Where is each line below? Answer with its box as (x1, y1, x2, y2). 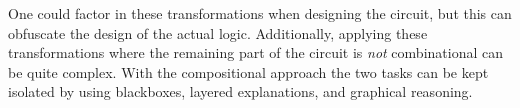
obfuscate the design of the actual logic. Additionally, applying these (8, 22, 428, 43)
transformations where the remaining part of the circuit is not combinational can (8, 42, 503, 63)
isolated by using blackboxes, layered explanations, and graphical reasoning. (8, 81, 473, 102)
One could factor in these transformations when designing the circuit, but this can (8, 3, 512, 23)
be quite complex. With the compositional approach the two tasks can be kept (8, 61, 489, 82)
